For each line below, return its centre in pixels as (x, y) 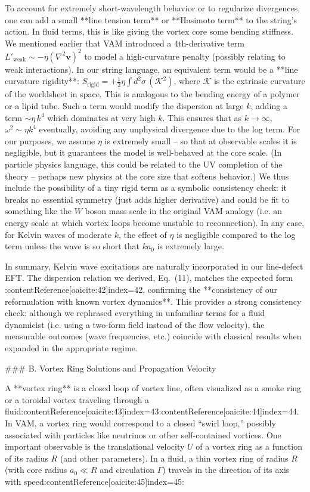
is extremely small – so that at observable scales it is (201, 140)
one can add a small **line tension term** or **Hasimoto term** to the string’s (151, 19)
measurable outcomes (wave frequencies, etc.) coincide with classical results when (153, 336)
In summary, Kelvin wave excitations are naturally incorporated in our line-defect (154, 266)
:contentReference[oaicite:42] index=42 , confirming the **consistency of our (141, 289)
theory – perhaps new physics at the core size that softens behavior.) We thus (147, 176)
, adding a (269, 106)
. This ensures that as (202, 117)
